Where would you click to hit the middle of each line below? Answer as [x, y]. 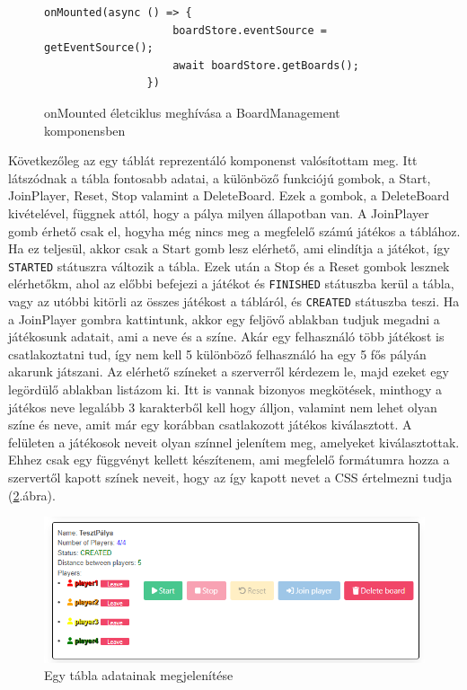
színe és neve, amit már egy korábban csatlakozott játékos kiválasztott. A [210, 425]
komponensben [85, 130]
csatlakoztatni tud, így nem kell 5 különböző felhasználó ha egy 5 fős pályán [217, 354]
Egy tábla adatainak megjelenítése [139, 675]
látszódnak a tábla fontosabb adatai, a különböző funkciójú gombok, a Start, [220, 177]
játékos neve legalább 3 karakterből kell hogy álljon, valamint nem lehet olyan [223, 407]
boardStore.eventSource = [250, 30]
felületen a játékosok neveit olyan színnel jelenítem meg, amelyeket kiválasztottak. [234, 442]
